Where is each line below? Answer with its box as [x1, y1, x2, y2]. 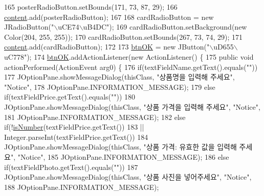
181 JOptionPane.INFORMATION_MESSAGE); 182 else [4, 111, 186, 122]
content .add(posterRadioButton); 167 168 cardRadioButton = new [4, 11, 214, 22]
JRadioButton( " [4, 21, 54, 32]
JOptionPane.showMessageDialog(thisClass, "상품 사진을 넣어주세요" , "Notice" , [4, 171, 252, 182]
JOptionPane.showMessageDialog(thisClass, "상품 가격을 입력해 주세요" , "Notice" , [4, 101, 260, 112]
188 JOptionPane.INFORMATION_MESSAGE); [4, 181, 159, 192]
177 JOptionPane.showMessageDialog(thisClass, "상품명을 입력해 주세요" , [4, 71, 235, 82]
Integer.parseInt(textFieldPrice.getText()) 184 [4, 131, 148, 142]
